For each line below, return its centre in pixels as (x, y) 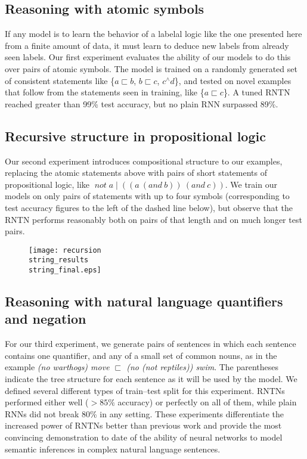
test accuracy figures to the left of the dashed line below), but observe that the (149, 207)
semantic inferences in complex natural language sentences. (113, 449)
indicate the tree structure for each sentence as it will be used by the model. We (151, 379)
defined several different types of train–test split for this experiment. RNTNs (145, 390)
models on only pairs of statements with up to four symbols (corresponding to (147, 196)
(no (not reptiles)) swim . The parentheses (203, 367)
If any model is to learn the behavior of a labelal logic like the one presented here (153, 34)
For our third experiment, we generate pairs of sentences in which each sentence (151, 344)
